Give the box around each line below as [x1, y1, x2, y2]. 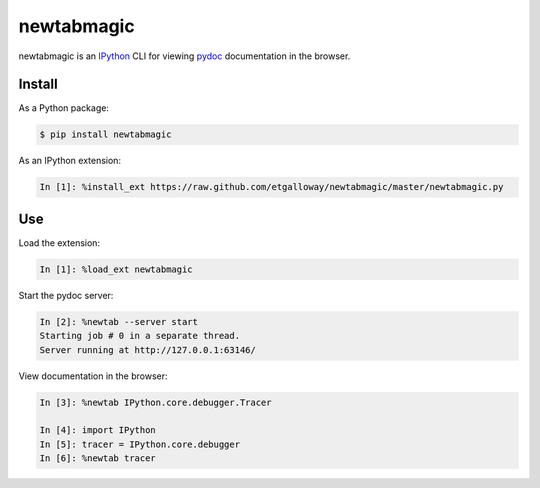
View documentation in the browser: [18, 370, 168, 382]
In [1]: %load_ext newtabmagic [39, 263, 194, 275]
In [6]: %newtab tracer [39, 453, 157, 464]
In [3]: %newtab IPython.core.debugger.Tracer [39, 396, 272, 408]
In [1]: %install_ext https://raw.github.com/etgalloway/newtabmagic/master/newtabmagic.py [39, 181, 504, 193]
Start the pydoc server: [18, 289, 114, 301]
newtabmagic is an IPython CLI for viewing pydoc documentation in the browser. [18, 50, 351, 62]
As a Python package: [18, 102, 110, 114]
